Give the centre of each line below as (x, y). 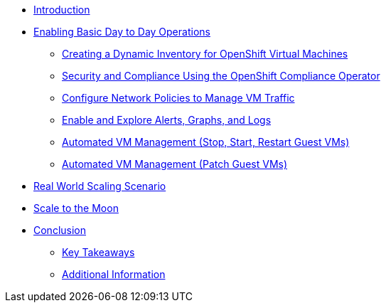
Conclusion (60, 230)
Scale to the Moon (76, 208)
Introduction (62, 10)
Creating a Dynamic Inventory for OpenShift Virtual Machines (205, 54)
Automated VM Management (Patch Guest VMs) (175, 164)
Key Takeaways (98, 252)
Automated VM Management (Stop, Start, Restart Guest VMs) (206, 142)
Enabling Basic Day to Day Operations (122, 32)
